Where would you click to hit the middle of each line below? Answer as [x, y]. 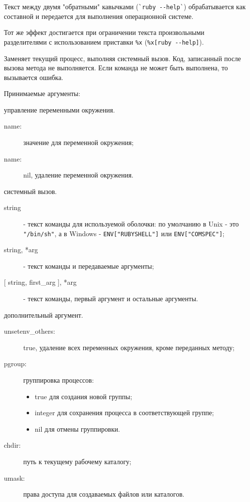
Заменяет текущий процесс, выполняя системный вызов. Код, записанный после [123, 58]
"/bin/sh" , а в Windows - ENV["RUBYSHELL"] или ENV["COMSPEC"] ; [124, 233]
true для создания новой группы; [83, 396]
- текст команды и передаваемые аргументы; [89, 266]
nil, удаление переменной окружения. [78, 175]
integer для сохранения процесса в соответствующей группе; [124, 413]
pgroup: [15, 364]
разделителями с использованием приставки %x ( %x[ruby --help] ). [104, 41]
